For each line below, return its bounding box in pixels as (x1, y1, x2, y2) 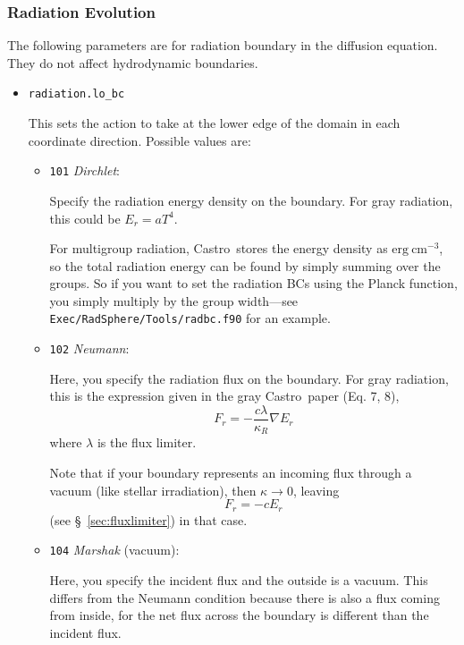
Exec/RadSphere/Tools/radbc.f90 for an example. (49, 309, 331, 327)
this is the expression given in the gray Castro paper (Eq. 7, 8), (49, 386, 400, 405)
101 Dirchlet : (49, 161, 120, 180)
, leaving (292, 480, 340, 499)
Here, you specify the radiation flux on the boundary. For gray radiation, (49, 369, 449, 387)
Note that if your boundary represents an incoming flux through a (49, 463, 412, 482)
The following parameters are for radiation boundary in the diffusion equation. (7, 36, 438, 55)
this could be (49, 208, 121, 227)
